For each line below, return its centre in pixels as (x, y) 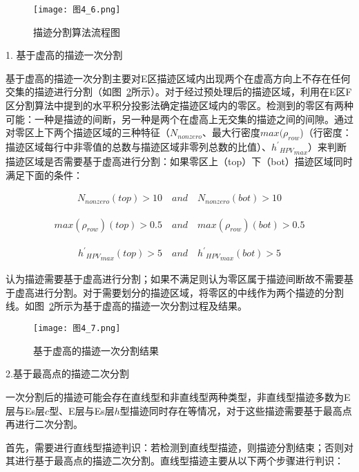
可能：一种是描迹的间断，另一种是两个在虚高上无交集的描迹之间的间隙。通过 (179, 119)
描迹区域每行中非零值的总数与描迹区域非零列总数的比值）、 (138, 147)
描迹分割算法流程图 (77, 31)
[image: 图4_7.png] (77, 329)
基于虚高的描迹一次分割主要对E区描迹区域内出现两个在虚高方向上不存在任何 (178, 78)
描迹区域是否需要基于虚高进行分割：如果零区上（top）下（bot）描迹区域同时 (179, 161)
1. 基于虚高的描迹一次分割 (64, 55)
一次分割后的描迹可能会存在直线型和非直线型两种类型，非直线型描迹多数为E (178, 396)
